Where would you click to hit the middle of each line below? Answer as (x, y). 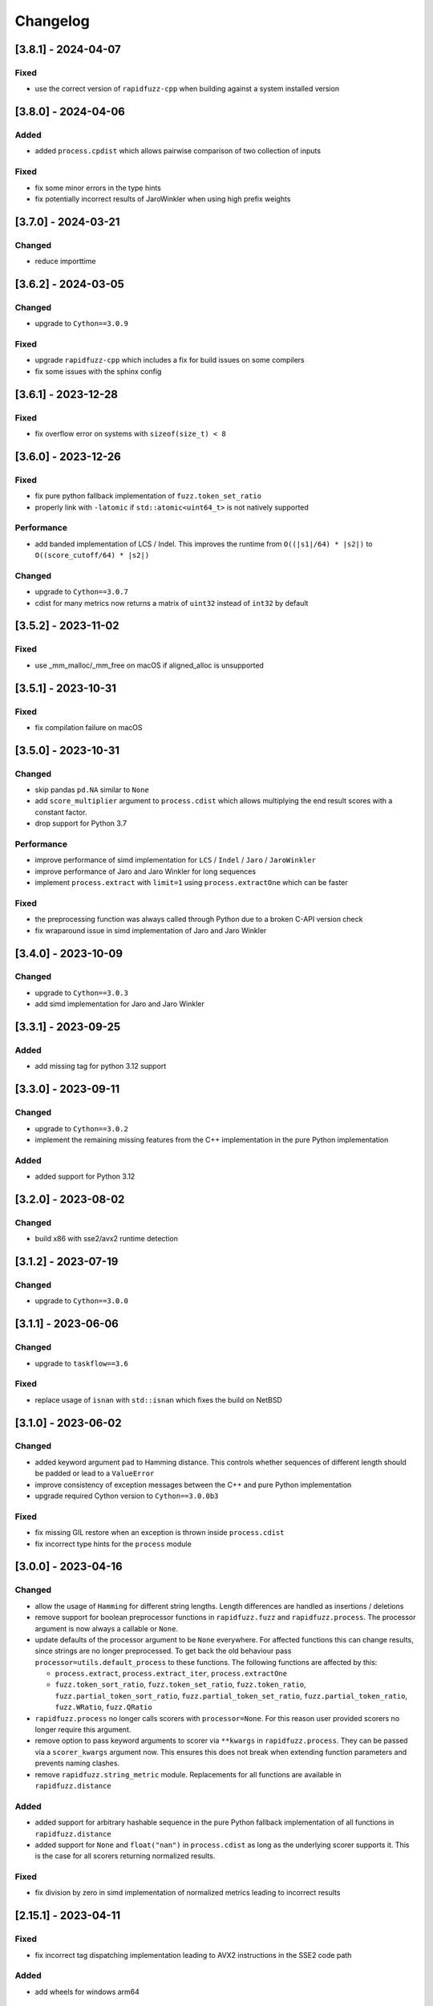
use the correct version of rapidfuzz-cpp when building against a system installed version (187, 89)
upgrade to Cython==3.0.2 (81, 1128)
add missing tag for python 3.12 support (101, 1066)
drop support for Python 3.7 (81, 823)
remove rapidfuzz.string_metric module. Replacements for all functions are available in (188, 1774)
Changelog (52, 21)
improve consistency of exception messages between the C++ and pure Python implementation (193, 1484)
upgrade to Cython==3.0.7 (81, 592)
